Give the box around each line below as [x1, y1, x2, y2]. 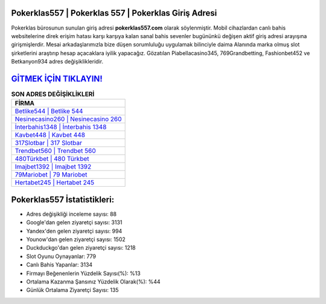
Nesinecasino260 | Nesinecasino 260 [14, 115, 122, 123]
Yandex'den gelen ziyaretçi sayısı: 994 [26, 227, 123, 234]
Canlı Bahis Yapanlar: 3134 [26, 261, 93, 268]
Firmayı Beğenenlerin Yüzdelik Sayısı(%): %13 [26, 270, 141, 277]
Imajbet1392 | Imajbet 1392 [14, 163, 92, 171]
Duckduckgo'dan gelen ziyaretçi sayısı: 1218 [26, 244, 136, 251]
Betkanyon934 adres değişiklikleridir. [11, 58, 104, 65]
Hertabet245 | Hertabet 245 [14, 178, 95, 187]
